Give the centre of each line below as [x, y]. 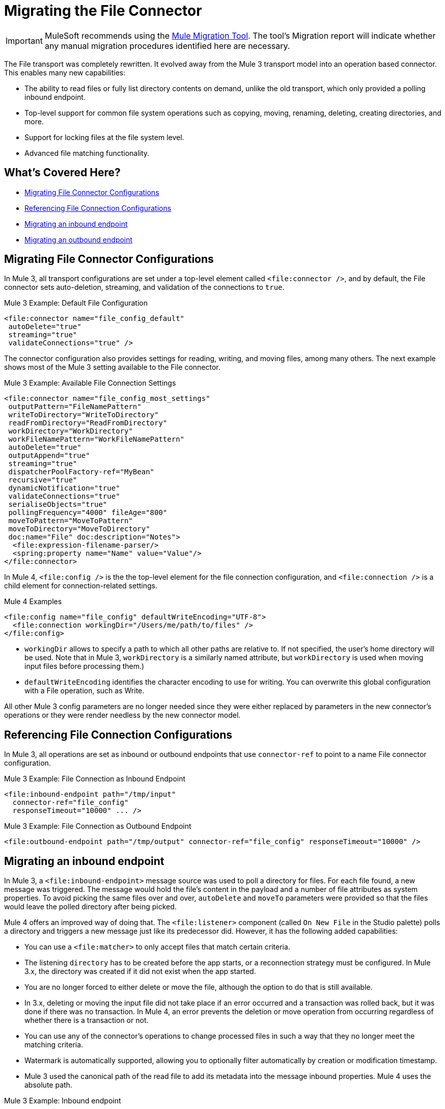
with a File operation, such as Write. [85, 691]
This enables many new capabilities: [65, 72]
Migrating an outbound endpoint [79, 239]
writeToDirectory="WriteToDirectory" [84, 415]
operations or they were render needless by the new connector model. [122, 715]
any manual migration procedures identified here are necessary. [167, 46]
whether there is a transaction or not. [87, 1020]
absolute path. [48, 1085]
